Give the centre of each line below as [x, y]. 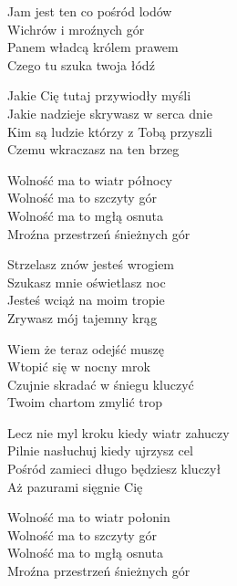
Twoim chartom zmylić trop [85, 402]
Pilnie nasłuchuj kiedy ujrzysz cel [100, 450]
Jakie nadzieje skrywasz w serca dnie [110, 113]
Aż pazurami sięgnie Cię [75, 486]
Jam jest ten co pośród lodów [90, 11]
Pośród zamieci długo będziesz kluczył [114, 469]
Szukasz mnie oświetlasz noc [87, 282]
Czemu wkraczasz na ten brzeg [93, 149]
